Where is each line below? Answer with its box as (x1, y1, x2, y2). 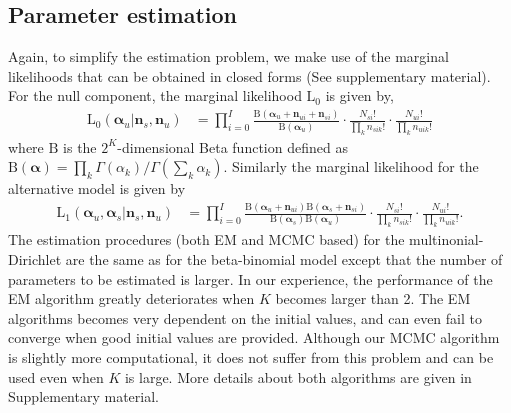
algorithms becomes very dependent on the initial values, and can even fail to (8, 307, 482, 328)
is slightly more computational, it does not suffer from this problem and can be (8, 346, 494, 367)
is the (63, 136, 97, 157)
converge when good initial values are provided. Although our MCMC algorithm (8, 327, 500, 348)
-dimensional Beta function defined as (117, 136, 348, 157)
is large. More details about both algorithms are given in (124, 366, 472, 387)
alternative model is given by (8, 178, 186, 199)
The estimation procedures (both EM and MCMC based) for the (8, 229, 405, 250)
